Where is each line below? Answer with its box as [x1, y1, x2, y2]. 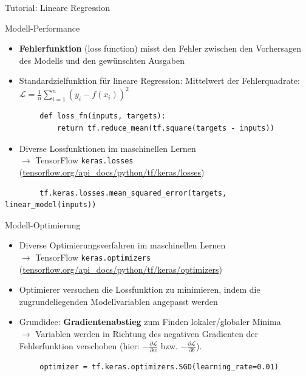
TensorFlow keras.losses [35, 154, 134, 166]
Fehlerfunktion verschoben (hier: [19, 339, 140, 352]
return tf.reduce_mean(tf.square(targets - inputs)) [56, 124, 274, 133]
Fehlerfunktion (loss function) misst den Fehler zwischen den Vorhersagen [19, 42, 302, 55]
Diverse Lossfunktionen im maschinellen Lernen [19, 142, 196, 154]
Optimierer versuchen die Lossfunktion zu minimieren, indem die [19, 283, 260, 296]
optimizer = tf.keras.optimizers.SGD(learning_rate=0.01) [39, 362, 279, 371]
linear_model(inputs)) [5, 200, 97, 210]
